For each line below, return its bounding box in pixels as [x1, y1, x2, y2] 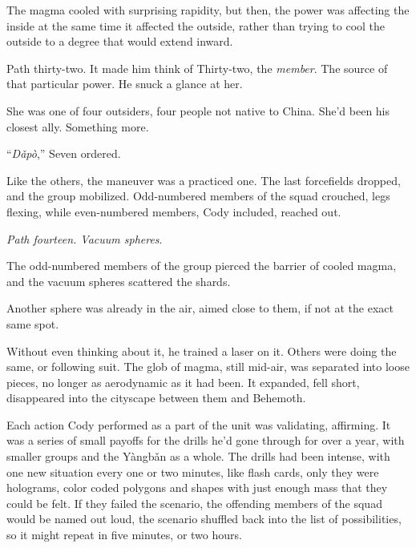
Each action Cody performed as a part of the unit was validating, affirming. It [6, 416, 391, 433]
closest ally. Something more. [6, 118, 149, 135]
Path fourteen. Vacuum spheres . [6, 230, 163, 247]
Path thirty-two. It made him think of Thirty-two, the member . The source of [6, 59, 388, 76]
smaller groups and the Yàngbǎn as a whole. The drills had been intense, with [6, 448, 390, 465]
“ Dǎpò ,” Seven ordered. [6, 145, 121, 162]
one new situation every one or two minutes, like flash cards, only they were [6, 463, 379, 480]
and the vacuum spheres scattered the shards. [6, 272, 231, 289]
